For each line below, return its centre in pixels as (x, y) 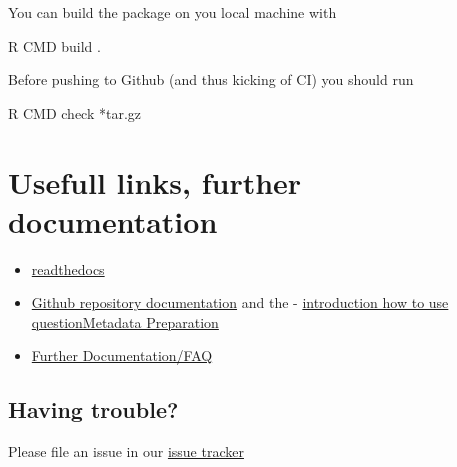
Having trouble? (93, 409)
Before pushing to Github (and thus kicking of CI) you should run (211, 79)
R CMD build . (54, 45)
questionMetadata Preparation (125, 321)
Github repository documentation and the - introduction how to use (240, 302)
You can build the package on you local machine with (172, 12)
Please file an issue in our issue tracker (126, 451)
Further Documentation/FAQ (122, 355)
